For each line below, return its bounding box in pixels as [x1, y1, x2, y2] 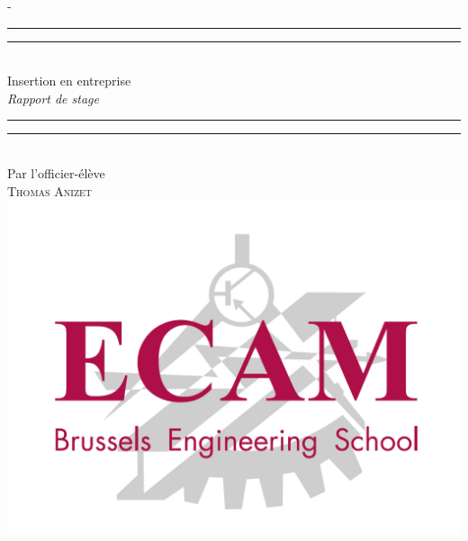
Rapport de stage [7, 88, 99, 107]
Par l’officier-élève [7, 163, 105, 182]
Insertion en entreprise [7, 71, 131, 90]
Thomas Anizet [7, 181, 93, 200]
